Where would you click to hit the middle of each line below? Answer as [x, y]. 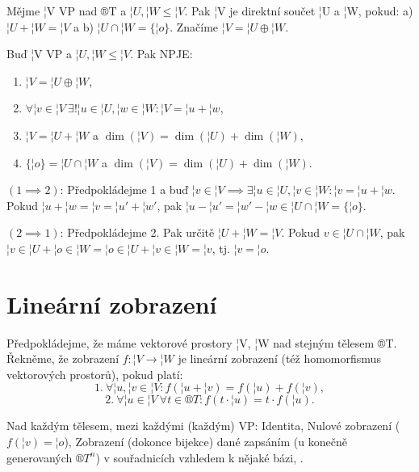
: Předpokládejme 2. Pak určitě [137, 232]
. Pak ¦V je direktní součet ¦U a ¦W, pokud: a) [299, 11]
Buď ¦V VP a [39, 54]
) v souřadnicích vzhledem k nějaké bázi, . [199, 457]
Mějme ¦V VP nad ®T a [67, 11]
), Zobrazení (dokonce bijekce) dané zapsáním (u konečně [205, 442]
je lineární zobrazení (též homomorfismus [279, 358]
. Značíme [194, 26]
